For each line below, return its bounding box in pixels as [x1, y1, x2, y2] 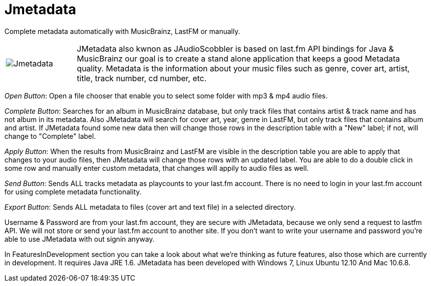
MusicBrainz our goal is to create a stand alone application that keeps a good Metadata [77, 53, 400, 64]
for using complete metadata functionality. [4, 187, 142, 196]
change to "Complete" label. [4, 131, 96, 140]
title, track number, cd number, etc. [77, 73, 207, 83]
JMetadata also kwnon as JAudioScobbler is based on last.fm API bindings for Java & [77, 43, 394, 54]
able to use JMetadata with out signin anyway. [4, 234, 154, 243]
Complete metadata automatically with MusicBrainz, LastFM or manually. [4, 27, 240, 35]
